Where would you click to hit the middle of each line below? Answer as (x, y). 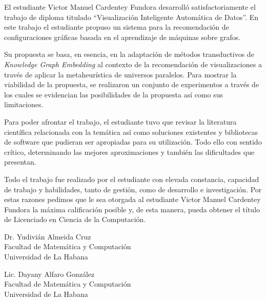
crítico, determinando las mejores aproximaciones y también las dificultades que (129, 152)
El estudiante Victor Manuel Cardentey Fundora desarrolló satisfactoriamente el (130, 7)
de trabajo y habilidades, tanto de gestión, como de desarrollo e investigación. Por (133, 189)
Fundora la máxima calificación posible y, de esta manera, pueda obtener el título (132, 209)
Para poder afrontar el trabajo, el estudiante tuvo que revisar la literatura (120, 121)
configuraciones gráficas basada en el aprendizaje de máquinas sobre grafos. (122, 37)
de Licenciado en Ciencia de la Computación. (75, 219)
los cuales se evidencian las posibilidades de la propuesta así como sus (114, 94)
